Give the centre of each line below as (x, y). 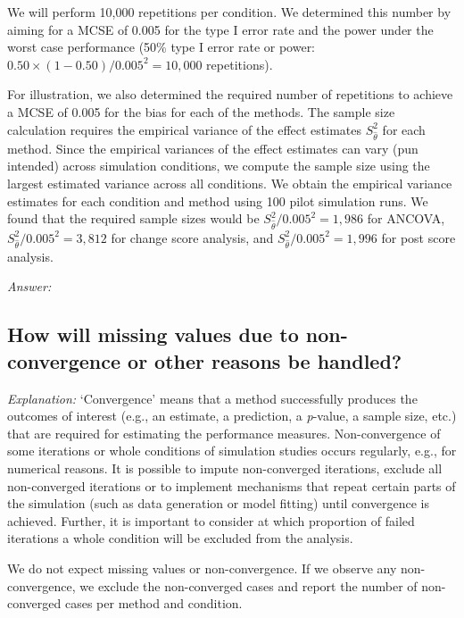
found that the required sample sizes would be (133, 218)
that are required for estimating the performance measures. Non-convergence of (224, 433)
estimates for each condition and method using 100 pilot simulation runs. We (218, 200)
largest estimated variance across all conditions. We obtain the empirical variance (230, 184)
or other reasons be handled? (265, 360)
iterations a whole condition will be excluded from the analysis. (180, 538)
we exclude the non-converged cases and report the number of (249, 585)
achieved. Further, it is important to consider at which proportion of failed (211, 520)
